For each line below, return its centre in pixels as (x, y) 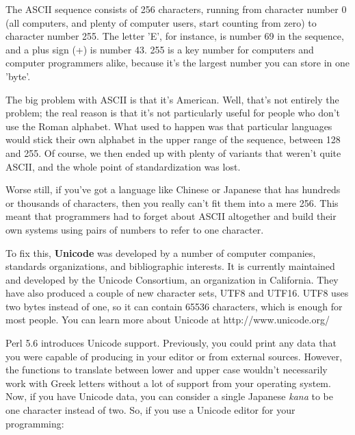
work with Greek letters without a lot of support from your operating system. (168, 383)
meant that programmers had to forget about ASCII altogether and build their (171, 216)
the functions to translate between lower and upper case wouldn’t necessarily (167, 370)
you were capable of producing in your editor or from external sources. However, (174, 356)
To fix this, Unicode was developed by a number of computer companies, (161, 252)
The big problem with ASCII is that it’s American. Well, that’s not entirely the (172, 99)
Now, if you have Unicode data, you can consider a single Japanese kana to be (170, 396)
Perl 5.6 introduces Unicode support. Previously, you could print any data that (171, 343)
